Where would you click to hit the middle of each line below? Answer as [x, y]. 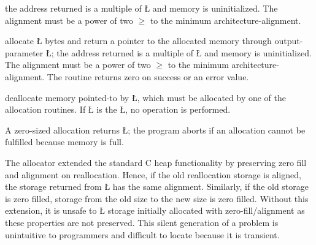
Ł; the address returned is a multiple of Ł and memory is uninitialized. [179, 52]
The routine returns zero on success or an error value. [148, 76]
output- [289, 41]
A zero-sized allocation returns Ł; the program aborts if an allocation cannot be [155, 130]
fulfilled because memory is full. [64, 142]
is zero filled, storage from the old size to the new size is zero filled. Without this [157, 198]
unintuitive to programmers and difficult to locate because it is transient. [142, 234]
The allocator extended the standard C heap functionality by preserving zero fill [156, 162]
